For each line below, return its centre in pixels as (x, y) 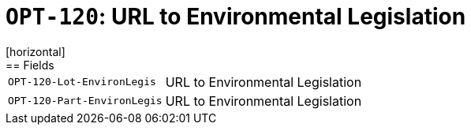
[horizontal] (36, 51)
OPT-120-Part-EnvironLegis (85, 101)
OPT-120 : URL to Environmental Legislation (236, 17)
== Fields (30, 65)
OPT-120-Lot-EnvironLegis (82, 82)
